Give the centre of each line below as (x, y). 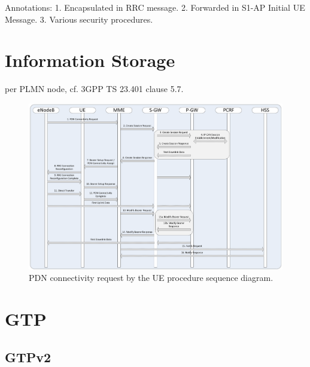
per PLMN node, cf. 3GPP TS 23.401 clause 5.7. (94, 89)
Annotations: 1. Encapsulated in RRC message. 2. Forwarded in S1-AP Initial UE (155, 7)
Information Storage (90, 60)
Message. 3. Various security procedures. (79, 19)
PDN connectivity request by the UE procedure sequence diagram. (151, 278)
